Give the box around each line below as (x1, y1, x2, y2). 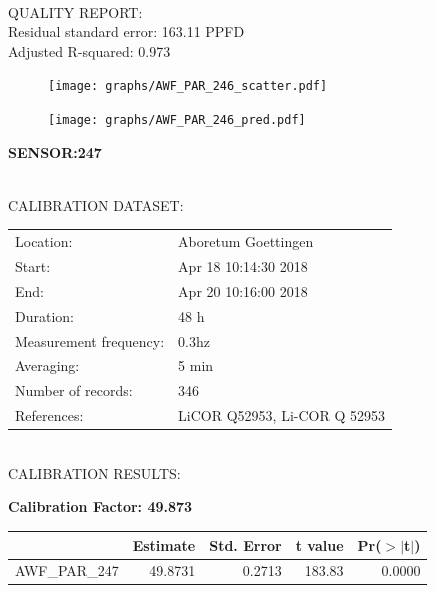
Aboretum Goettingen (178, 231, 314, 252)
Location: (15, 231, 73, 252)
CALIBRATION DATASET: (8, 194, 184, 215)
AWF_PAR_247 (15, 560, 119, 581)
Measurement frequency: (15, 330, 165, 351)
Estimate (132, 534, 196, 555)
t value (295, 534, 344, 555)
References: (15, 405, 84, 426)
